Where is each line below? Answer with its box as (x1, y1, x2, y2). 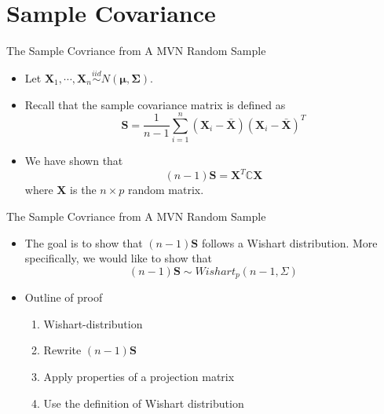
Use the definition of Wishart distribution (43, 394, 244, 411)
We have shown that (24, 152, 123, 169)
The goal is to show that (24, 234, 143, 251)
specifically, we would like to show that (24, 250, 212, 266)
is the (70, 181, 97, 198)
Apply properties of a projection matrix (43, 368, 235, 384)
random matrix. (127, 181, 204, 198)
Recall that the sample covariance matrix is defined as (24, 96, 286, 112)
